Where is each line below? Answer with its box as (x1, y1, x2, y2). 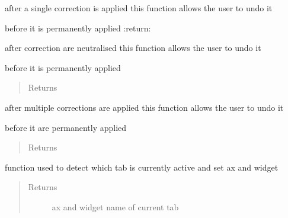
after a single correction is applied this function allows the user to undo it (5, 2, 273, 14)
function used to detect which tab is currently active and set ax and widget (5, 161, 279, 173)
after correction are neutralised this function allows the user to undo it (5, 41, 261, 54)
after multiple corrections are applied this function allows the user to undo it (5, 101, 284, 113)
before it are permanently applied (5, 121, 127, 133)
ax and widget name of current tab (52, 200, 179, 213)
